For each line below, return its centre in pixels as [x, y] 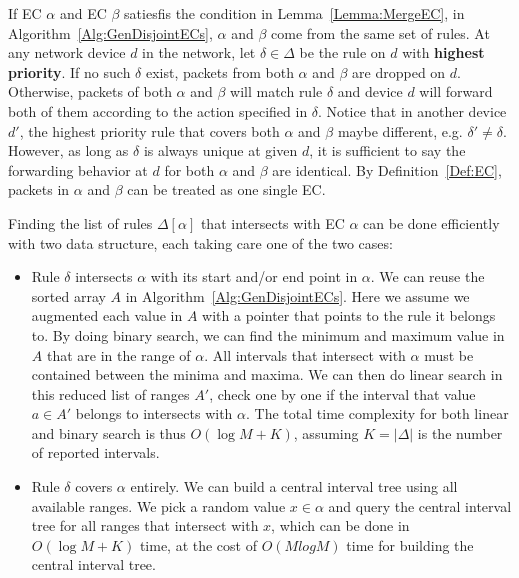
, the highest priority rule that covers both [149, 130]
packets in [39, 189]
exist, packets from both [219, 71]
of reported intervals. [95, 452]
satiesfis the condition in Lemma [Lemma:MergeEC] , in [294, 13]
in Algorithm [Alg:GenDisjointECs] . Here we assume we [297, 295]
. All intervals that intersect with [305, 354]
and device [370, 91]
